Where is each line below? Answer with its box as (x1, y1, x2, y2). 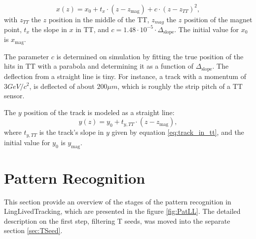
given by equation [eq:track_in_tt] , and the (111, 127, 244, 137)
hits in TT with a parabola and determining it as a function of (4, 61, 194, 71)
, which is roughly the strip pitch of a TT (117, 80, 243, 91)
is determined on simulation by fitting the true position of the (56, 51, 244, 61)
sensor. (4, 90, 25, 101)
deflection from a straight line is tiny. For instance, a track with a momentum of (4, 71, 246, 81)
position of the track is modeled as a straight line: (24, 107, 175, 117)
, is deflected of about (29, 80, 95, 91)
